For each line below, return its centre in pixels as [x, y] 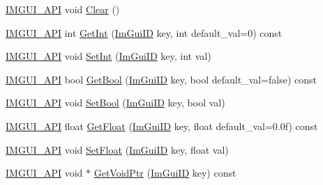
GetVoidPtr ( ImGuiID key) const [165, 173]
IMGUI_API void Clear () [63, 9]
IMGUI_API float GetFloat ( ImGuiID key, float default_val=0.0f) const [162, 126]
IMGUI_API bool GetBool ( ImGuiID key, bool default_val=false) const [161, 79]
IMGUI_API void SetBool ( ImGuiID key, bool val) [115, 103]
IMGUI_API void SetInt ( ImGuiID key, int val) [108, 56]
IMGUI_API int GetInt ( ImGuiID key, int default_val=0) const [144, 32]
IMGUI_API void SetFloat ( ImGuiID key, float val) [117, 149]
